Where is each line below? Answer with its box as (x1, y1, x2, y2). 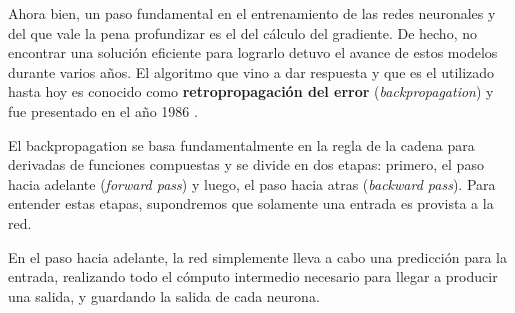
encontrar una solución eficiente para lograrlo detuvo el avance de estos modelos (8, 42, 498, 63)
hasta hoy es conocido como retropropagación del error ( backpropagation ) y (8, 81, 494, 102)
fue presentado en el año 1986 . (8, 100, 198, 121)
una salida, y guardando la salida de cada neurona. (8, 285, 320, 306)
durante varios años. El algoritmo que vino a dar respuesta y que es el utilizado (8, 61, 495, 82)
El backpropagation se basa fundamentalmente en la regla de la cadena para (8, 134, 475, 155)
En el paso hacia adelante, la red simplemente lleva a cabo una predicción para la (8, 246, 507, 267)
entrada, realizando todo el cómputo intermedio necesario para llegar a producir (8, 266, 498, 287)
